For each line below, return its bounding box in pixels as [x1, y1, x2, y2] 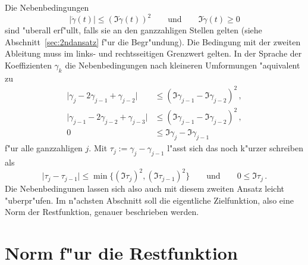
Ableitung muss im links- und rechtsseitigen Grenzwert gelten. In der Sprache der [5, 47, 302, 60]
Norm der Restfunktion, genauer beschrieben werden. [5, 205, 199, 218]
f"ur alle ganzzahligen [5, 142, 83, 154]
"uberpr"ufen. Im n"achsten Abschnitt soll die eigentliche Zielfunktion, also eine [5, 194, 294, 206]
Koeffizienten [5, 58, 52, 71]
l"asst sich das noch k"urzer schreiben [167, 142, 303, 154]
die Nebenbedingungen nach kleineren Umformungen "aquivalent [65, 58, 300, 71]
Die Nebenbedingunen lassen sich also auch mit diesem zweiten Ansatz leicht [5, 182, 284, 195]
